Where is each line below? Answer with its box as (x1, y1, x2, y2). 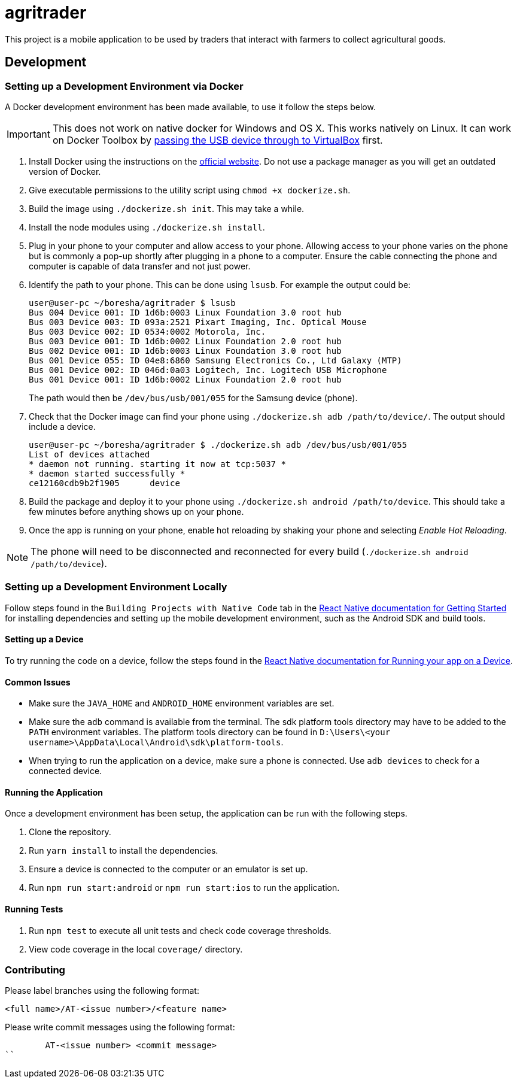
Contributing (5, 963, 65, 976)
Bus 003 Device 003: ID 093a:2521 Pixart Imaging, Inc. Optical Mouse (29, 317, 367, 327)
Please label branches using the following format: (5, 985, 199, 996)
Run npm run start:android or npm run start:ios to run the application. (29, 882, 340, 893)
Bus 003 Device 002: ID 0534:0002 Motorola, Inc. (29, 326, 266, 336)
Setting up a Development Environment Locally (5, 581, 227, 593)
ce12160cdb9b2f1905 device (29, 478, 180, 488)
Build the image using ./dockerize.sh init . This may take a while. (29, 203, 305, 214)
